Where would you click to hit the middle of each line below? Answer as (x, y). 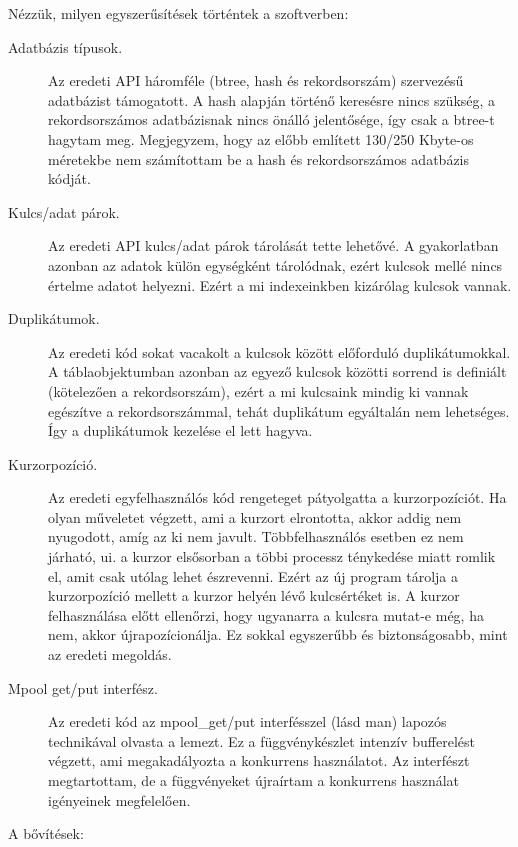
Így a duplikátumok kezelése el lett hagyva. (180, 430)
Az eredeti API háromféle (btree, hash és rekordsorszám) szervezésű (256, 80)
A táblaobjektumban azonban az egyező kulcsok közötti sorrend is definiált (277, 371)
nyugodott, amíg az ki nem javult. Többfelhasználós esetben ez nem (256, 536)
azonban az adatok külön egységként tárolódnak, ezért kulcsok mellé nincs (275, 264)
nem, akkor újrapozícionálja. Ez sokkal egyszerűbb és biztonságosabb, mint (278, 634)
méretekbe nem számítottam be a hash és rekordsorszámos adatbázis (259, 158)
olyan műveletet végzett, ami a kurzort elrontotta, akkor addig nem (255, 516)
